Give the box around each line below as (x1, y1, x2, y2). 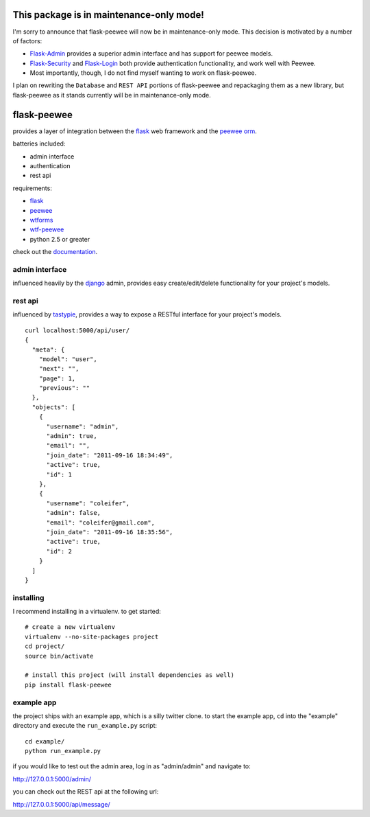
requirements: (12, 184, 53, 192)
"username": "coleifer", (46, 499, 130, 507)
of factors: (12, 36, 42, 45)
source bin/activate (25, 652, 94, 660)
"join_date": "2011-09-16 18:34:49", (46, 451, 173, 459)
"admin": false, (46, 509, 101, 517)
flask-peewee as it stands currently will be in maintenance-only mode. (12, 91, 212, 99)
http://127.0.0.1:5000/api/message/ (12, 800, 110, 808)
